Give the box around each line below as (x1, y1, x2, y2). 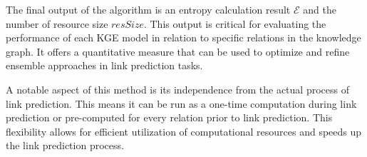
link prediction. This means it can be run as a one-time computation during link (6, 96, 357, 111)
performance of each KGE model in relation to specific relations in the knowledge (6, 30, 361, 45)
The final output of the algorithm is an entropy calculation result (6, 2, 291, 16)
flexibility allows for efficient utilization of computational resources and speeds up (6, 123, 362, 138)
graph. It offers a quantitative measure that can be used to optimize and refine (6, 44, 350, 59)
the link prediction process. (6, 138, 124, 153)
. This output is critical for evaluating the (143, 16, 326, 31)
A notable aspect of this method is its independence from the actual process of (6, 81, 349, 96)
